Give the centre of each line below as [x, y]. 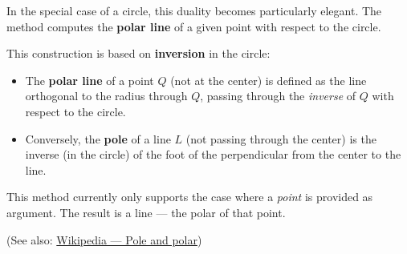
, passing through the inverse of [278, 96]
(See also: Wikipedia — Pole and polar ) [104, 239]
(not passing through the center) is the [281, 138]
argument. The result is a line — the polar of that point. [146, 212]
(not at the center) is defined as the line [269, 80]
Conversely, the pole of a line [98, 138]
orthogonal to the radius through [106, 96]
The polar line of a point [90, 80]
